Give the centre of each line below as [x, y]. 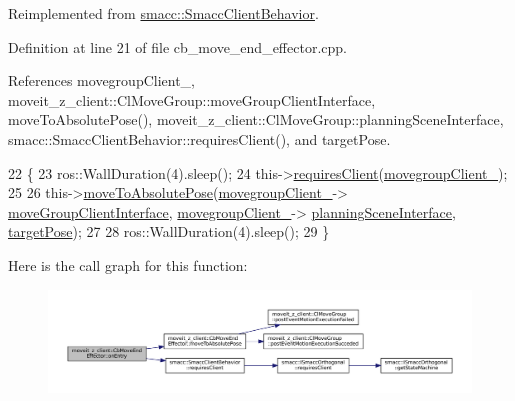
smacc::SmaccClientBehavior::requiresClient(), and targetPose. [199, 138]
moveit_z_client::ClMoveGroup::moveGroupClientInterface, [192, 99]
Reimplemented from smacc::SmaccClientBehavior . [163, 13]
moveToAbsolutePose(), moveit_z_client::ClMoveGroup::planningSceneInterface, [256, 119]
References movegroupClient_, [101, 80]
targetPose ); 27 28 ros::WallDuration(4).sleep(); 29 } [169, 231]
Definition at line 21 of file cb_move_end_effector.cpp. [177, 46]
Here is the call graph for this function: [128, 264]
